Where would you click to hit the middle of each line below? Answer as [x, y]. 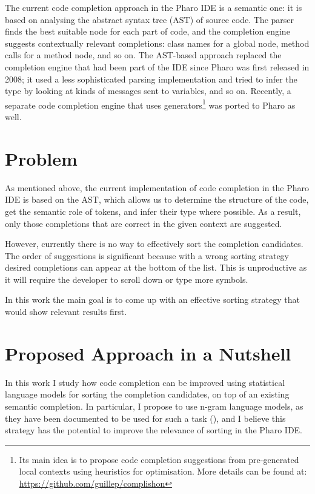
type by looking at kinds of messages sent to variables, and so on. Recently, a [148, 91]
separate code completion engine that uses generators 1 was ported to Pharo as [150, 104]
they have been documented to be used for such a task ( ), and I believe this [145, 418]
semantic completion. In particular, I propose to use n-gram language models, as [154, 406]
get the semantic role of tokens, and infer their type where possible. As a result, [153, 211]
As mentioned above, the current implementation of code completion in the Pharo [157, 187]
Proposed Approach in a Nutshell [148, 353]
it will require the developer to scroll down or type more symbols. [127, 279]
